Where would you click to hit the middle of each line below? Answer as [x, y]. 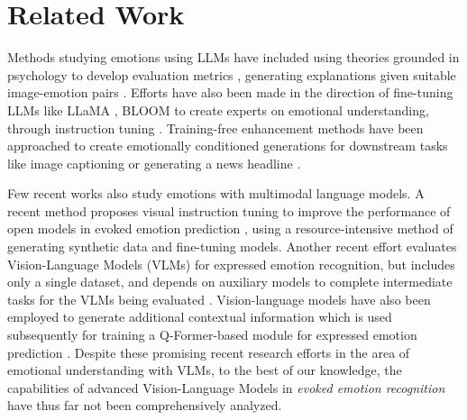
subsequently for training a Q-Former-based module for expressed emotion [212, 335]
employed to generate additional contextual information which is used [200, 317]
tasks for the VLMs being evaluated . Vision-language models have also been [219, 299]
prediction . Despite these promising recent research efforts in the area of [209, 352]
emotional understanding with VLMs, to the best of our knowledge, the [205, 370]
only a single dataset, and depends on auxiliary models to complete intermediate [230, 282]
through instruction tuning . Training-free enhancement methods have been [215, 128]
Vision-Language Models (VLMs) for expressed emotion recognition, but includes [231, 264]
